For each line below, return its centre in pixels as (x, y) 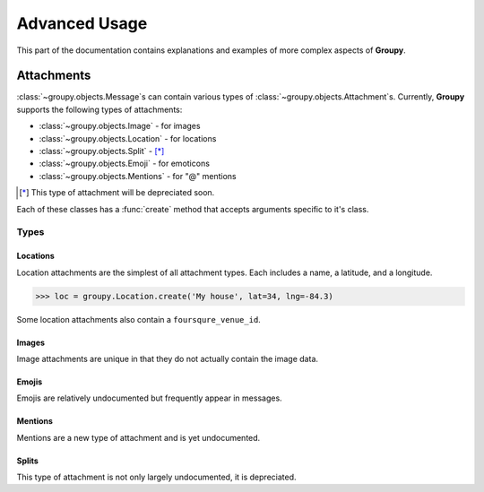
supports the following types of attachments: (99, 109)
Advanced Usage (82, 23)
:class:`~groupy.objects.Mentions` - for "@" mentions (138, 176)
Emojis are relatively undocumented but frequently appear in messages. (149, 398)
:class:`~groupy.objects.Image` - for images (120, 126)
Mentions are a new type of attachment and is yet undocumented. (138, 437)
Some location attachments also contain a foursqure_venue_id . (139, 319)
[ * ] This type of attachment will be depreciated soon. (117, 193)
